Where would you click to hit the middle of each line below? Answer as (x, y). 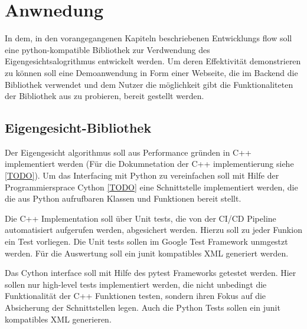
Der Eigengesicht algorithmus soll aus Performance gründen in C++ (128, 152)
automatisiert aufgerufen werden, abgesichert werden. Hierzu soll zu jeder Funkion (153, 230)
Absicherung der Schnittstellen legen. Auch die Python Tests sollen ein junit (143, 307)
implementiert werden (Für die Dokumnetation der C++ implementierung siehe (149, 164)
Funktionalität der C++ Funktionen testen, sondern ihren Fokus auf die (135, 296)
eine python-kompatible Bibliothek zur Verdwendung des (107, 49)
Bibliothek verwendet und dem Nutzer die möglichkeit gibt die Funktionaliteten (149, 84)
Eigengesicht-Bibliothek (78, 128)
